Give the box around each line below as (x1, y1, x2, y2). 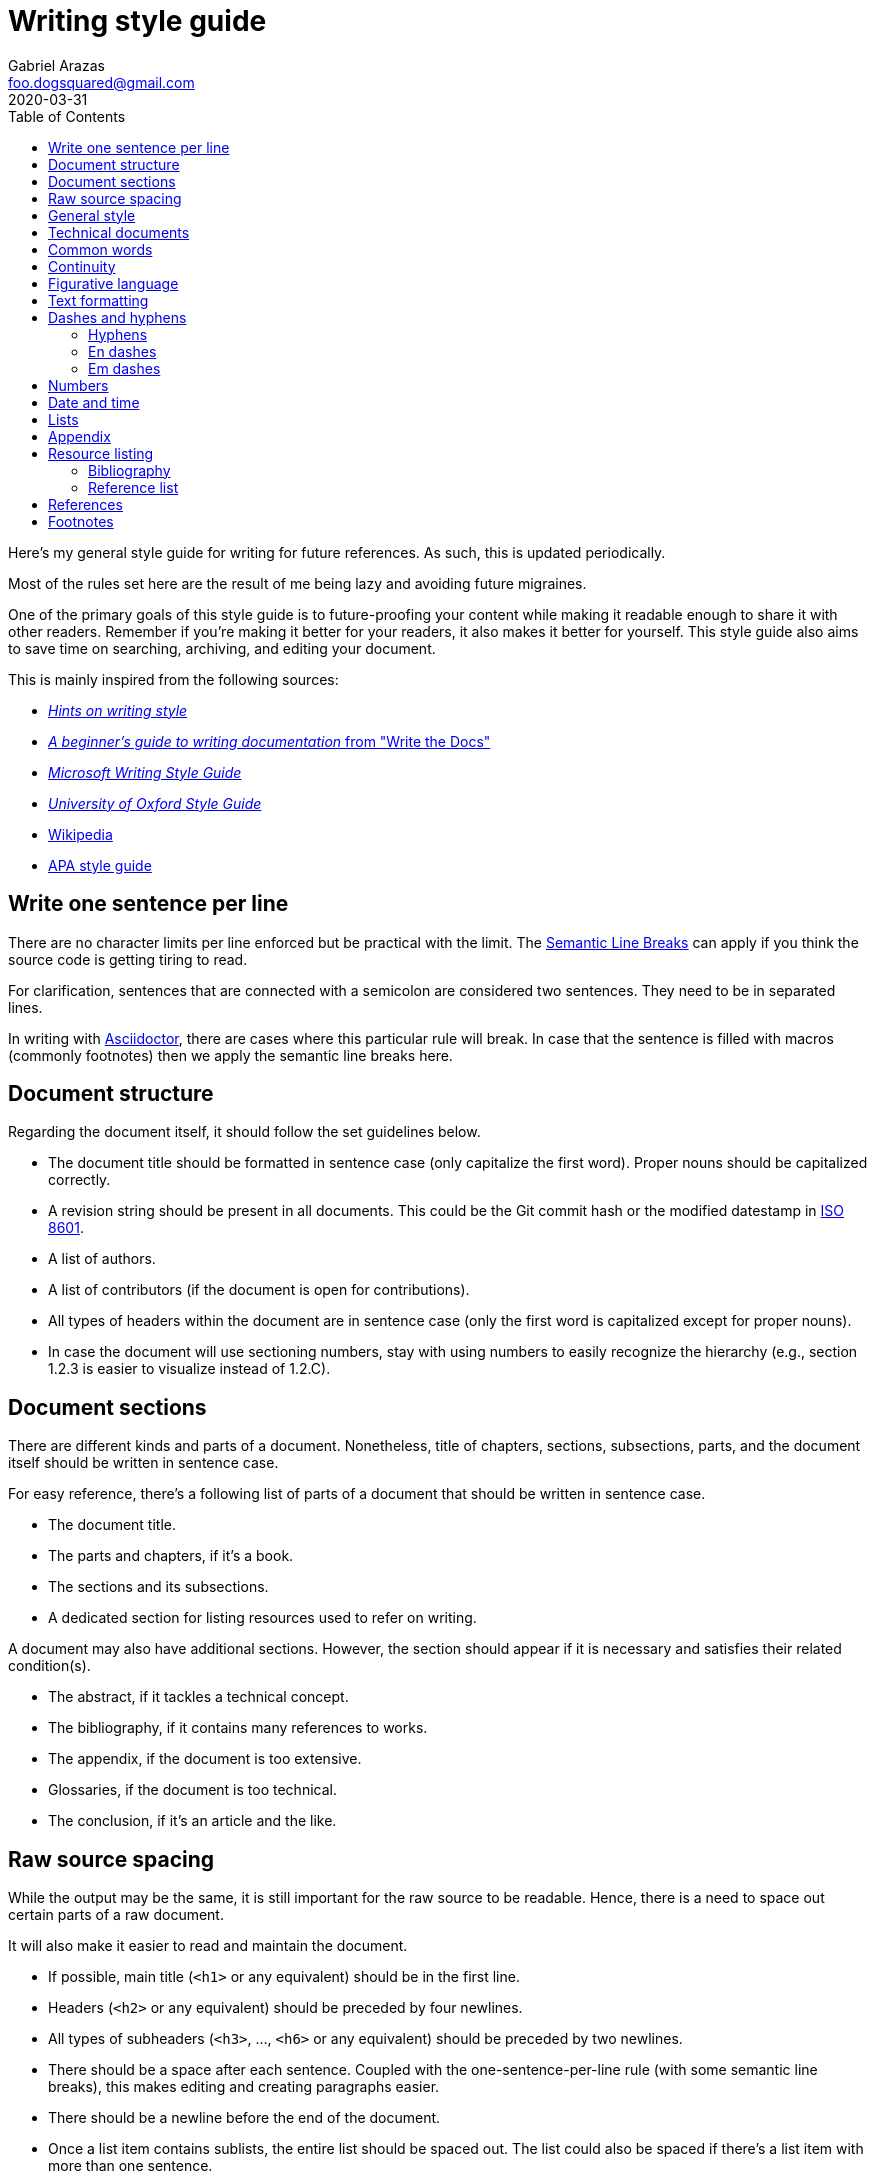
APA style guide (48, 856, 152, 874)
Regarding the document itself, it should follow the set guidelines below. (8, 1123, 481, 1141)
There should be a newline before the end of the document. (48, 2109, 441, 2127)
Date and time (48, 393, 140, 411)
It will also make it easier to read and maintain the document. (8, 1937, 408, 1955)
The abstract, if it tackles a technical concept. (48, 1688, 349, 1706)
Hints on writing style (48, 701, 188, 719)
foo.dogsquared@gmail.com (8, 73, 195, 91)
